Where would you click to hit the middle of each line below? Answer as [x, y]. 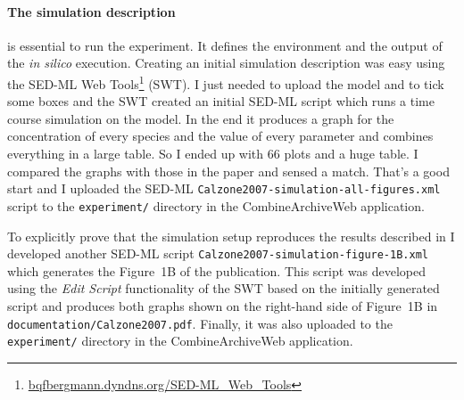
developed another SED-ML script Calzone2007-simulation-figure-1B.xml [218, 253]
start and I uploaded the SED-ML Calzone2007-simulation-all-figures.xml [224, 188]
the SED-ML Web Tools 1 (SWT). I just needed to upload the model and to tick [226, 82]
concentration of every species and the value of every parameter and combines [220, 136]
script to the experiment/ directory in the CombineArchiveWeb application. [216, 205]
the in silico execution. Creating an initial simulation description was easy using [226, 63]
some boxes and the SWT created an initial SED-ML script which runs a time [221, 101]
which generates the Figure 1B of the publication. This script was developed [217, 270]
